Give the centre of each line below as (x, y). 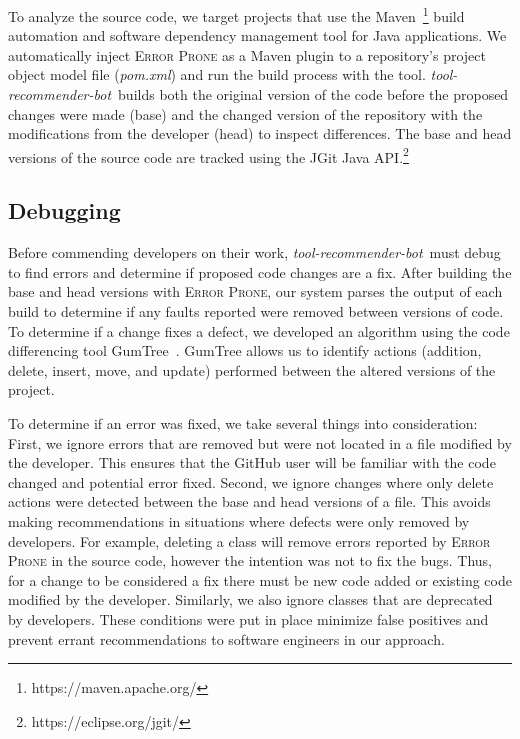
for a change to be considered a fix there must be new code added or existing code (260, 579)
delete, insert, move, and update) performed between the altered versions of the (252, 369)
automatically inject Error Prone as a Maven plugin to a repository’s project (247, 54)
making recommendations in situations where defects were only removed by (239, 520)
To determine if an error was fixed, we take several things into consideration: (243, 423)
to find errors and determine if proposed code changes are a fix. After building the (260, 271)
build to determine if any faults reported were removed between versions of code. (256, 311)
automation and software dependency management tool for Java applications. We (257, 35)
